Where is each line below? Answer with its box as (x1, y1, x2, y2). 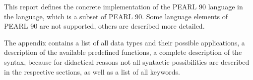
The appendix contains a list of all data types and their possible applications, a (4, 37, 245, 47)
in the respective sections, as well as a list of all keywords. (4, 66, 180, 77)
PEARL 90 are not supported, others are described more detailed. (4, 21, 205, 31)
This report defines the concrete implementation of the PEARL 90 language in (4, 1, 243, 11)
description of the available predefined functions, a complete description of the (4, 47, 242, 57)
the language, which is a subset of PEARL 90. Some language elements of (4, 11, 228, 21)
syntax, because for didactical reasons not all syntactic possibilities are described (4, 56, 250, 67)
